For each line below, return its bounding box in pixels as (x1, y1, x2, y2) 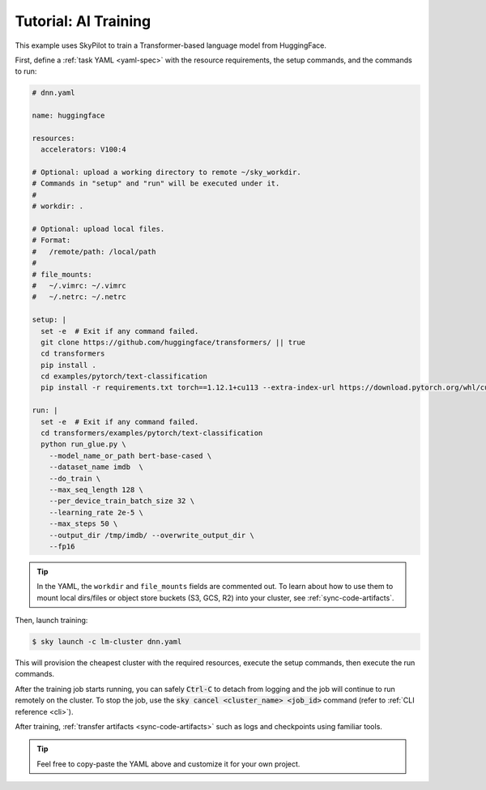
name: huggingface (32, 111, 105, 121)
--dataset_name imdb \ (49, 463, 143, 472)
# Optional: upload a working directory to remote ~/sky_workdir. (32, 168, 301, 177)
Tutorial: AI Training (15, 12, 151, 30)
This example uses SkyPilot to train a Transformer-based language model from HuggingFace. (15, 41, 327, 50)
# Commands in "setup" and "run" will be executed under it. (32, 179, 280, 188)
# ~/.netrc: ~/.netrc (32, 293, 127, 301)
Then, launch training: (15, 616, 88, 626)
